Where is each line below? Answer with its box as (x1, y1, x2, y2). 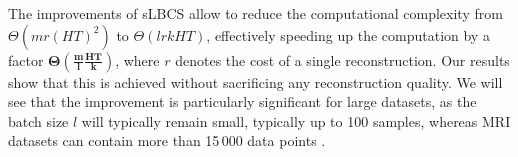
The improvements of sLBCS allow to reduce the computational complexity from (8, 3, 503, 23)
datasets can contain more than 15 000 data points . (8, 130, 326, 151)
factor (8, 49, 44, 70)
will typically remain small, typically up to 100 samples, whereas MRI (81, 110, 511, 131)
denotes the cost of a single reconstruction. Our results (175, 49, 510, 70)
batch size (8, 110, 69, 131)
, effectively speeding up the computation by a (206, 24, 490, 45)
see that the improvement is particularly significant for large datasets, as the (8, 91, 477, 112)
